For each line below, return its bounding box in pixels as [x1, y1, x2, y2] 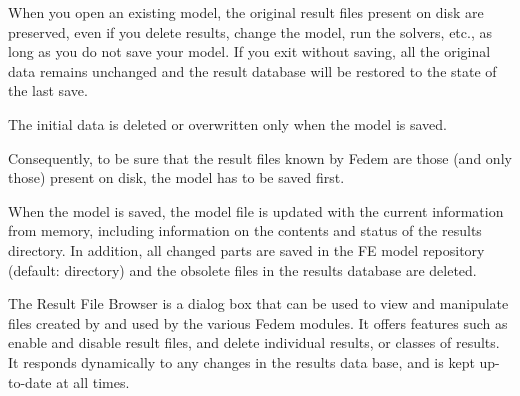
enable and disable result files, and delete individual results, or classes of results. [8, 332, 500, 353]
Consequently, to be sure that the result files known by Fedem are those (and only [8, 147, 512, 168]
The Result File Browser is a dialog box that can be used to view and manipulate [8, 293, 509, 314]
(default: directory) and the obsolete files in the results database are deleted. [8, 259, 477, 280]
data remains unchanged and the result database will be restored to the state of [8, 60, 497, 81]
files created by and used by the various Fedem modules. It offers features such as [8, 312, 508, 333]
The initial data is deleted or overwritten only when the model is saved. [8, 113, 447, 134]
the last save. [8, 80, 88, 101]
